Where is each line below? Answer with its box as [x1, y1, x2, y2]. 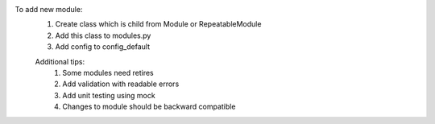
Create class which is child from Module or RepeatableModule [55, 19, 262, 29]
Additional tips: [35, 56, 85, 66]
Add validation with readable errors [62, 79, 180, 89]
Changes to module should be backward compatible [62, 101, 236, 112]
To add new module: [14, 5, 83, 14]
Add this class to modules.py [55, 31, 151, 40]
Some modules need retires [62, 68, 154, 77]
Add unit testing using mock [62, 90, 156, 100]
